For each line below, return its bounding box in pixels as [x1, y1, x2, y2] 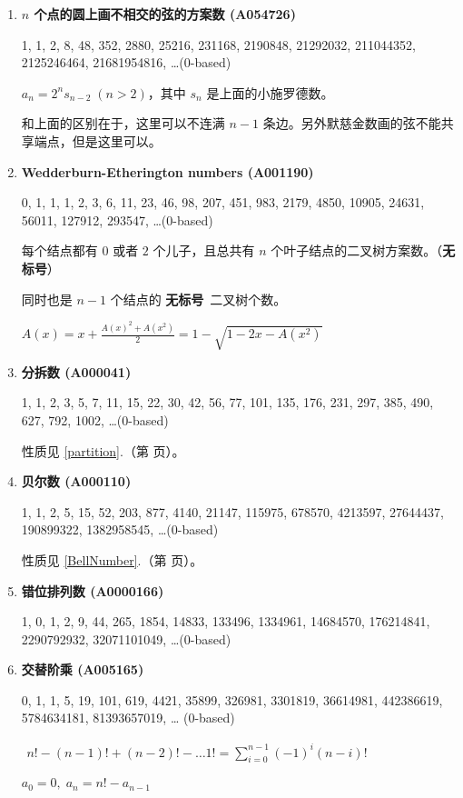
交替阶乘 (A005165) [21, 660, 144, 679]
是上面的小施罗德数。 [206, 83, 334, 102]
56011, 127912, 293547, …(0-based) [21, 210, 213, 229]
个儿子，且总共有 [153, 241, 255, 260]
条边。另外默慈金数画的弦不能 [262, 114, 441, 133]
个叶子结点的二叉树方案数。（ [271, 241, 443, 260]
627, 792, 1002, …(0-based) [21, 410, 169, 429]
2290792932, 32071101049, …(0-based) [21, 629, 231, 648]
